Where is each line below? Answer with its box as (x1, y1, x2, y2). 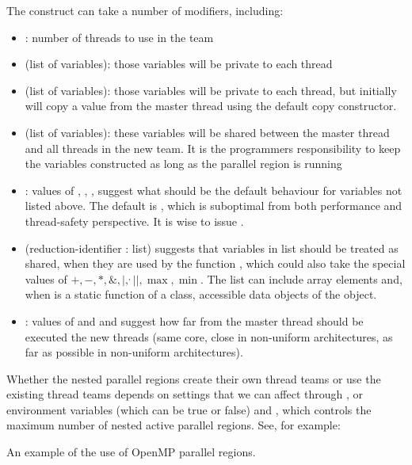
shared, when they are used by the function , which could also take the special (25, 255, 406, 272)
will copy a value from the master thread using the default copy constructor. (25, 97, 397, 114)
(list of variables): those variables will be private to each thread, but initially (25, 82, 397, 98)
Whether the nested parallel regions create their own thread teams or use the (6, 370, 381, 387)
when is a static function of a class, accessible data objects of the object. (25, 286, 377, 303)
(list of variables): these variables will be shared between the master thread (25, 124, 390, 140)
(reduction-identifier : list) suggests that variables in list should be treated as (25, 239, 399, 256)
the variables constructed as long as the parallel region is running (25, 155, 342, 172)
